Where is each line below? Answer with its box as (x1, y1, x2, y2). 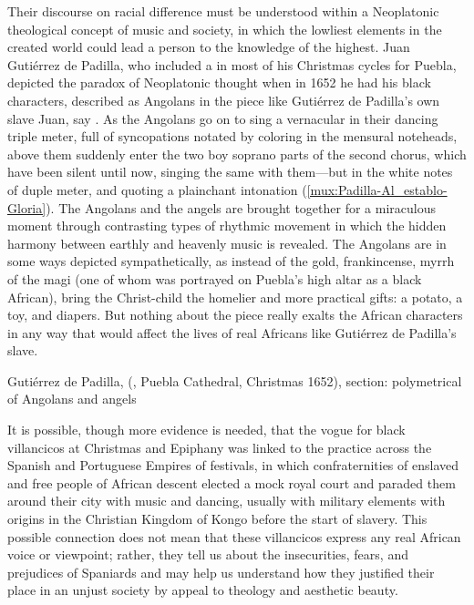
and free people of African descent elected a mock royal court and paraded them (7, 473, 456, 492)
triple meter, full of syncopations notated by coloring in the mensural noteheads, (7, 127, 458, 146)
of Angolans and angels (7, 389, 137, 408)
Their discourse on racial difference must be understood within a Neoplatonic (7, 2, 439, 20)
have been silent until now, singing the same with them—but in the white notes (7, 162, 453, 181)
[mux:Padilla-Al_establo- (306, 179, 448, 199)
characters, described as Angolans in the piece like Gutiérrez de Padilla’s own (7, 90, 440, 109)
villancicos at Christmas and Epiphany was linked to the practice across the (7, 437, 432, 456)
